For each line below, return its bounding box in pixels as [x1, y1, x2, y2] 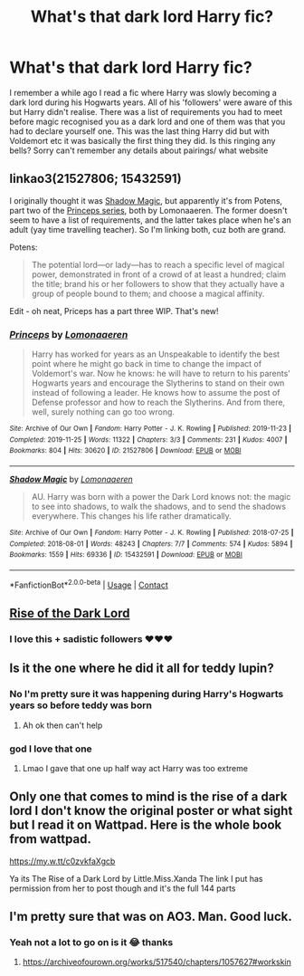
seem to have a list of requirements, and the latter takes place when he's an [9, 215, 291, 225]
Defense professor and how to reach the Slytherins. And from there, [31, 397, 286, 408]
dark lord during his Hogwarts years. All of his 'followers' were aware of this [9, 97, 292, 108]
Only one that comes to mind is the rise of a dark [9, 789, 288, 805]
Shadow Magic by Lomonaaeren [9, 474, 133, 485]
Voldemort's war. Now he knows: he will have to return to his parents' [31, 368, 291, 379]
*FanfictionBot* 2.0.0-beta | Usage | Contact [9, 578, 169, 590]
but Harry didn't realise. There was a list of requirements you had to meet [9, 106, 283, 117]
